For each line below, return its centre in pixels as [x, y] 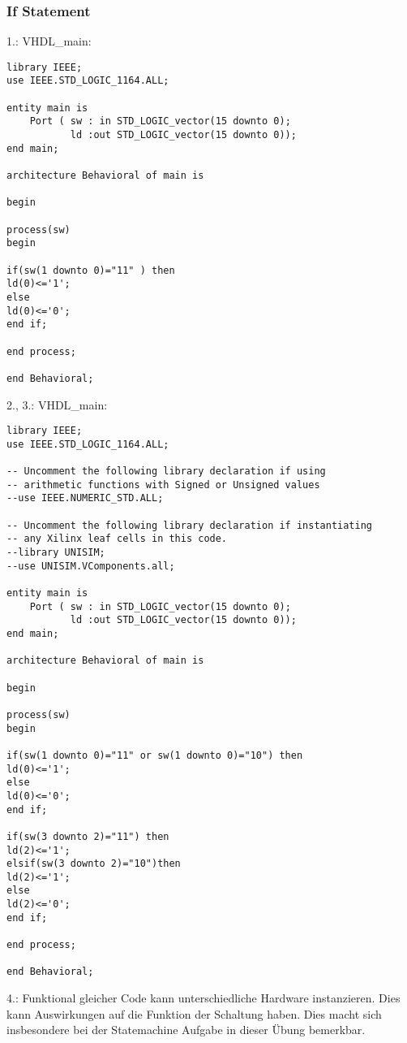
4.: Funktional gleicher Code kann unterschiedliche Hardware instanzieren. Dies [203, 998]
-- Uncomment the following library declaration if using [166, 472]
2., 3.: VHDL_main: [57, 404]
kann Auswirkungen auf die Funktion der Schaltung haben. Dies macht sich [194, 1013]
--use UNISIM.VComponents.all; [91, 566]
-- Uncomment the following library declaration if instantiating [190, 525]
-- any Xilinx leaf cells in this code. [117, 539]
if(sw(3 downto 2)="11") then [88, 836]
